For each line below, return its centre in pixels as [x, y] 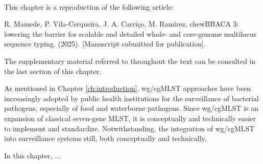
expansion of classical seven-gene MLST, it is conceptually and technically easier [130, 118]
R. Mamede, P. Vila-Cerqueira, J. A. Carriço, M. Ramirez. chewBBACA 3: [122, 24]
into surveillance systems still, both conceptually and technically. [105, 138]
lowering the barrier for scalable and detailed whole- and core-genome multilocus [130, 33]
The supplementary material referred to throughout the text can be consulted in [130, 61]
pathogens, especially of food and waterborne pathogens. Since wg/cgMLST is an [131, 108]
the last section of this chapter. [53, 71]
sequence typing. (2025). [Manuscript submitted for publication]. [105, 44]
